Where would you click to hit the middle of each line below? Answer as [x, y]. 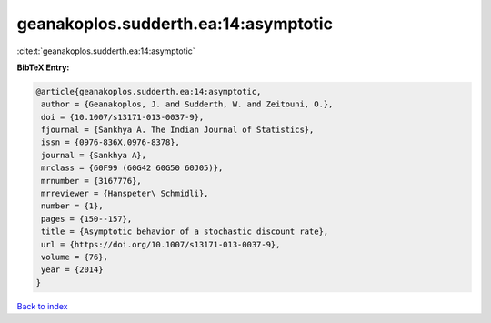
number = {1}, [72, 206]
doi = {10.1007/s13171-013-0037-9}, [123, 117]
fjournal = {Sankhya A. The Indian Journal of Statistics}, [178, 130]
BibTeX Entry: [43, 67]
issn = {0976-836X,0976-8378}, [111, 142]
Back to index [42, 306]
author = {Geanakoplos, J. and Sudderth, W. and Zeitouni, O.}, [187, 104]
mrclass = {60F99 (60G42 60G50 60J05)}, [132, 168]
